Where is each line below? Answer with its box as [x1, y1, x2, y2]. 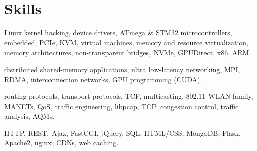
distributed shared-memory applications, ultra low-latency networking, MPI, [4, 64, 240, 74]
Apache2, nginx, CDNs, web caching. [4, 137, 119, 148]
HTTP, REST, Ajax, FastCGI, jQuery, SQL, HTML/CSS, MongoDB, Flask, [4, 127, 241, 138]
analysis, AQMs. [4, 111, 55, 121]
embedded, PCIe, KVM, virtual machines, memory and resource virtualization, [4, 37, 248, 47]
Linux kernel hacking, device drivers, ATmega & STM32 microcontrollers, [4, 27, 232, 38]
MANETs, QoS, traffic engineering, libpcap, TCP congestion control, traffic [4, 100, 239, 111]
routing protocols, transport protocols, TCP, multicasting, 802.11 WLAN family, [4, 91, 253, 102]
